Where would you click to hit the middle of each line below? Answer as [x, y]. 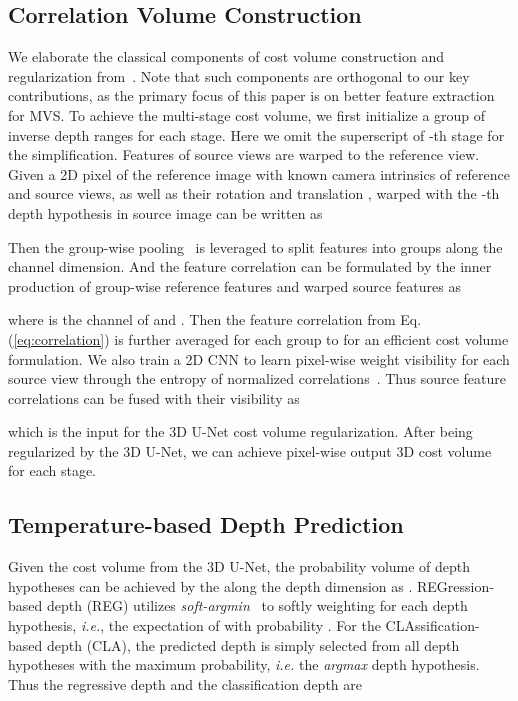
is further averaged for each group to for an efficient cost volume [311, 338]
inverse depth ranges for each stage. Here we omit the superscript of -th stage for [256, 134]
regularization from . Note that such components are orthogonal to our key [239, 75]
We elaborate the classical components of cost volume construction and [226, 56]
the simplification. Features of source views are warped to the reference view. [244, 154]
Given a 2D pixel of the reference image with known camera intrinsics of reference [259, 173]
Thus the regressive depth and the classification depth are [185, 683]
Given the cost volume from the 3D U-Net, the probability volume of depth [239, 566]
